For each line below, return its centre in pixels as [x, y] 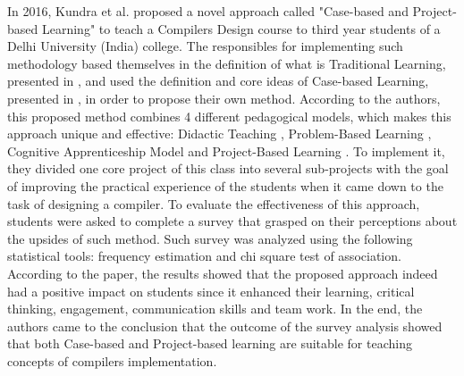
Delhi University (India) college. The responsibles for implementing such [205, 46]
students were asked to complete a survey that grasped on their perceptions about [232, 221]
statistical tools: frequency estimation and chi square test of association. [204, 256]
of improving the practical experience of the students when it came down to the [225, 185]
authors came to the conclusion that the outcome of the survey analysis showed [225, 326]
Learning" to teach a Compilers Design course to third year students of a [241, 28]
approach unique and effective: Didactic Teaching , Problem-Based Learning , [219, 134]
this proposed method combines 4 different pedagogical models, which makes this [229, 116]
